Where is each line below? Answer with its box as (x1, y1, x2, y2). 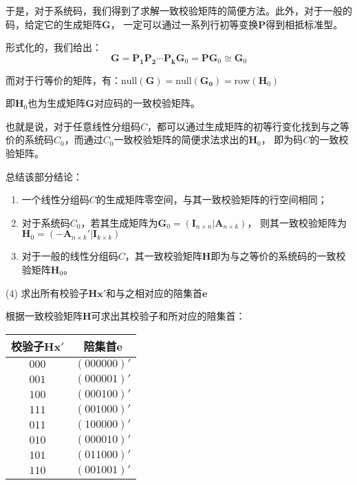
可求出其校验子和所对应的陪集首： (91, 309, 246, 323)
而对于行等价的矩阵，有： (6, 72, 121, 87)
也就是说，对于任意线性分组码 (6, 118, 140, 133)
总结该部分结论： (6, 169, 83, 183)
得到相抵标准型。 (266, 17, 343, 31)
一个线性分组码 (21, 192, 89, 207)
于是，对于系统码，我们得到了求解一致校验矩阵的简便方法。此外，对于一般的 (6, 3, 352, 17)
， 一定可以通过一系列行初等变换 (110, 17, 259, 31)
